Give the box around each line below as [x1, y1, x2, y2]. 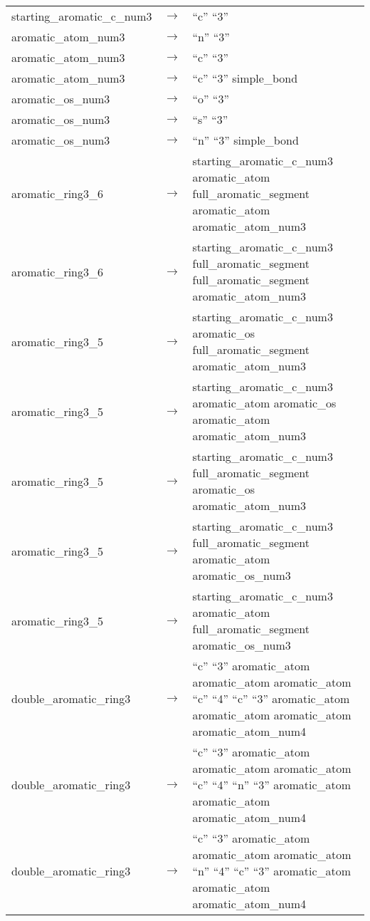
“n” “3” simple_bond [192, 132, 299, 148]
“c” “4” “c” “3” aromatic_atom [192, 690, 350, 707]
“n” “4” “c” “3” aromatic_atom [192, 863, 351, 879]
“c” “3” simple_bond [192, 70, 298, 86]
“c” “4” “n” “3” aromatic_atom [192, 776, 351, 793]
